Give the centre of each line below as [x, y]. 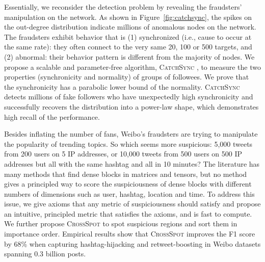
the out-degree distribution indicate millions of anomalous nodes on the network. [130, 27]
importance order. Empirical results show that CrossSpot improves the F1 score [130, 234]
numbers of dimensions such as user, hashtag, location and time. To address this [129, 193]
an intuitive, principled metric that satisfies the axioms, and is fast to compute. [128, 213]
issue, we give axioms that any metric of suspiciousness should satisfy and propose [132, 204]
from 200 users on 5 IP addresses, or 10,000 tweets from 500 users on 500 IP [123, 154]
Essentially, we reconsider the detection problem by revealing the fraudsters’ [123, 7]
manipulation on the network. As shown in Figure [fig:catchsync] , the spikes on [128, 17]
